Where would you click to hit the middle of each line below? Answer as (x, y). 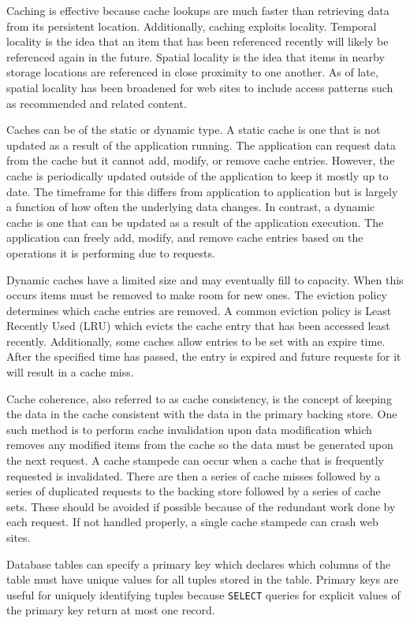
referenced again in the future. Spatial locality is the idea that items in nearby (196, 56)
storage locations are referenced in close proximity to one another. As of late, (192, 72)
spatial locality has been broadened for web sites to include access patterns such (200, 87)
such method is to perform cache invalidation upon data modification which (189, 429)
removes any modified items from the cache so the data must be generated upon (200, 445)
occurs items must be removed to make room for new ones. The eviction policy (197, 295)
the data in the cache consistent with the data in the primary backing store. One (202, 414)
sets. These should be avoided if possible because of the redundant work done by (201, 506)
